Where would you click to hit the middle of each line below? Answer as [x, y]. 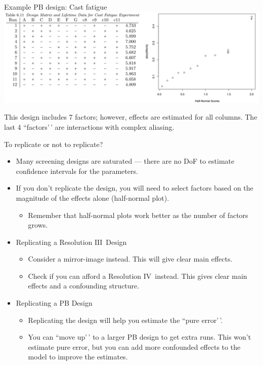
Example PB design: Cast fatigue [56, 7]
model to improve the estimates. [78, 357]
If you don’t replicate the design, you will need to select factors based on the [135, 188]
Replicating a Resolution [54, 242]
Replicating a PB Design [54, 303]
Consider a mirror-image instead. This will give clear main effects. [130, 259]
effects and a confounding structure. [84, 286]
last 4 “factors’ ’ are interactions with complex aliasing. [89, 126]
